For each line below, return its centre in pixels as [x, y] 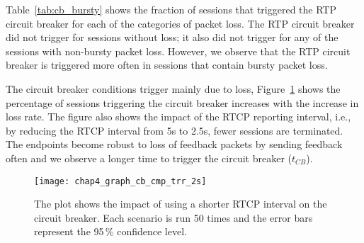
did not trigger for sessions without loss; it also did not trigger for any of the [172, 37]
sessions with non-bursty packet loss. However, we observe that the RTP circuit [178, 51]
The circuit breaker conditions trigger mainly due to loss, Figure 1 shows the [173, 88]
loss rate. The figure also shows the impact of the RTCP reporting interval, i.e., [178, 117]
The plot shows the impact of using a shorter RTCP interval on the [181, 204]
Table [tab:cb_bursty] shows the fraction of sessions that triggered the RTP [171, 9]
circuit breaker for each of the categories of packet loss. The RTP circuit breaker [180, 23]
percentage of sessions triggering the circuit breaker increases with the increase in [182, 102]
